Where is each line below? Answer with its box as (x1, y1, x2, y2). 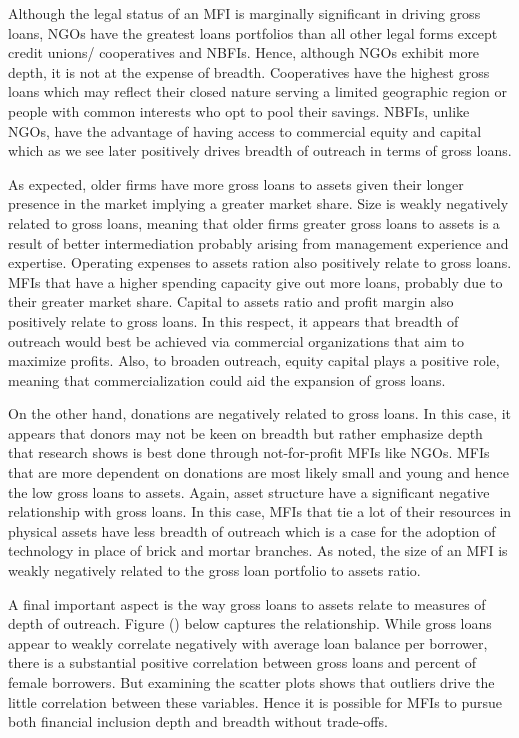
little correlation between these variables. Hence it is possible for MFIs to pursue (8, 691, 503, 712)
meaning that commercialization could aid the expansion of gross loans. (8, 369, 446, 390)
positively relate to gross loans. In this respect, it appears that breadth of (8, 310, 459, 331)
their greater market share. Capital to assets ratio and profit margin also (8, 291, 454, 312)
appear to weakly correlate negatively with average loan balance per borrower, (8, 632, 488, 653)
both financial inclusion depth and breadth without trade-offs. (8, 711, 388, 732)
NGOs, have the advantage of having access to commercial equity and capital (8, 120, 482, 141)
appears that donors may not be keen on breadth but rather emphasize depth (8, 422, 483, 443)
